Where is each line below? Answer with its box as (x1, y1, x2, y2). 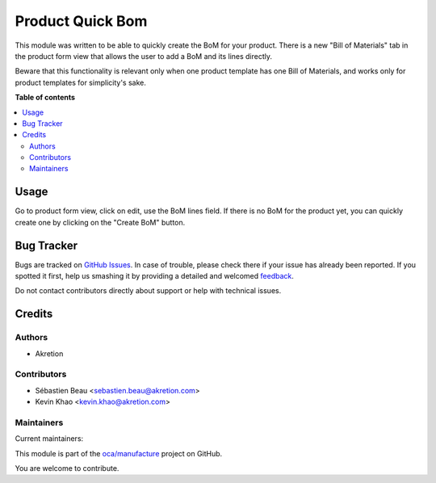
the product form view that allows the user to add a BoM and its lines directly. (15, 51, 273, 61)
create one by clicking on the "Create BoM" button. (15, 217, 186, 227)
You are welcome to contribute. (15, 464, 119, 473)
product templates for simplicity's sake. (15, 78, 147, 87)
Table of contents (15, 93, 76, 103)
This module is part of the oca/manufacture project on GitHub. (15, 448, 223, 458)
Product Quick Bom (15, 12, 148, 30)
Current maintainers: (15, 434, 84, 443)
